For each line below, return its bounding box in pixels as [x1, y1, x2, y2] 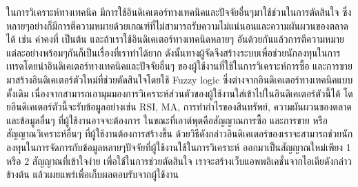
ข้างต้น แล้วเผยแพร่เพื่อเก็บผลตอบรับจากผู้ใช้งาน [6, 167, 179, 181]
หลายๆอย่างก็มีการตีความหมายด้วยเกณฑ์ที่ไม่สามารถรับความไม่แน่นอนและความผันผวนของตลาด [6, 18, 348, 32]
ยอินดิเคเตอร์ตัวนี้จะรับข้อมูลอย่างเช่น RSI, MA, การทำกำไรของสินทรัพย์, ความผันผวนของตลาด [6, 99, 352, 114]
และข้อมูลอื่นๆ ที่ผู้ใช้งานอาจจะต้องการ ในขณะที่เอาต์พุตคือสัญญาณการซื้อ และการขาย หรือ [6, 112, 328, 127]
